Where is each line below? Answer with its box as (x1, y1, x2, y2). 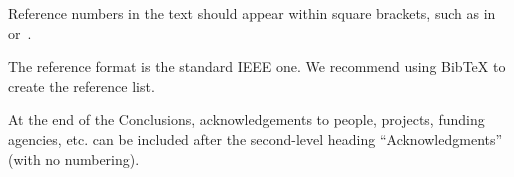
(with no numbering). (8, 148, 140, 169)
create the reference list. (8, 75, 155, 96)
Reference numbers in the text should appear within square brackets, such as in (8, 3, 496, 23)
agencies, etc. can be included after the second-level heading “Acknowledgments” (8, 128, 503, 149)
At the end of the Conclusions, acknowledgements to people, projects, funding (8, 109, 485, 130)
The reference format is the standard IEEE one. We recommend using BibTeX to (8, 56, 506, 77)
